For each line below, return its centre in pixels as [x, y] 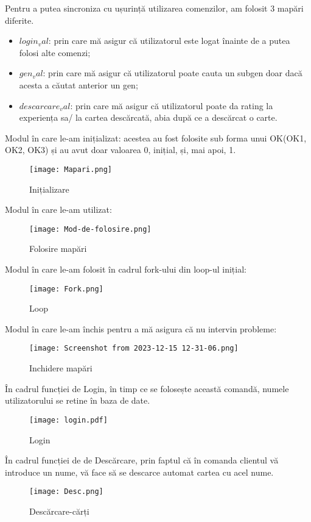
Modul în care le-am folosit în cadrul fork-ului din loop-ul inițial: [126, 269]
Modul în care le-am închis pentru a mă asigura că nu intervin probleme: [141, 328]
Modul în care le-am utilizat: [58, 209]
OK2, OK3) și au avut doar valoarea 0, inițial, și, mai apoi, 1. [121, 150]
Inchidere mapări [61, 368]
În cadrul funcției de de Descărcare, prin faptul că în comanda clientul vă [142, 460]
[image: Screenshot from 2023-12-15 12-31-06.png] [134, 349]
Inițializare [49, 189]
